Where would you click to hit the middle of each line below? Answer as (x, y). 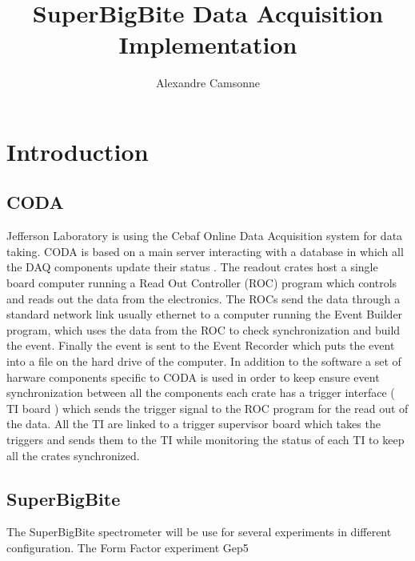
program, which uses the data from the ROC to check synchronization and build (204, 329)
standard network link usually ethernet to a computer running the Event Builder (205, 314)
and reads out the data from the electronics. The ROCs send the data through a (204, 298)
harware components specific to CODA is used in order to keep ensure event (193, 377)
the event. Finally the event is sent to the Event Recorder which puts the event (201, 345)
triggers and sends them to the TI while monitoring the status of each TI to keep (206, 440)
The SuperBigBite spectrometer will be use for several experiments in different (199, 532)
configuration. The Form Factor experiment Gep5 (128, 547)
